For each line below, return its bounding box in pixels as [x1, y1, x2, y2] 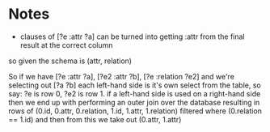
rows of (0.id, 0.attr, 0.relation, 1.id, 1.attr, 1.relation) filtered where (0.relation [8, 106, 263, 116]
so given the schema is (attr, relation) [8, 56, 132, 66]
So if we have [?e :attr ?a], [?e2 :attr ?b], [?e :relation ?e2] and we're [8, 71, 234, 81]
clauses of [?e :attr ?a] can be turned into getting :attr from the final [19, 32, 245, 41]
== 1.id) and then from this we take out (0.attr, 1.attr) [8, 114, 182, 124]
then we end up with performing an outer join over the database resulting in [8, 97, 260, 107]
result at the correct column [19, 40, 113, 49]
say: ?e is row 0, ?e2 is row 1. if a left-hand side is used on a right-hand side [8, 88, 261, 98]
